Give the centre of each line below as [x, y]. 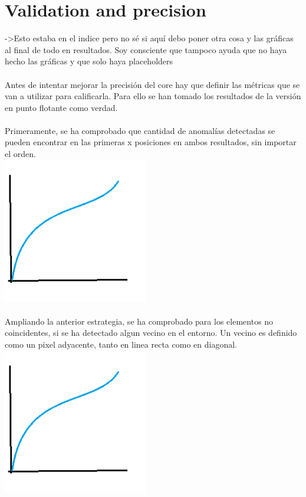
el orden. [20, 154]
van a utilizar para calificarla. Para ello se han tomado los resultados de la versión [153, 96]
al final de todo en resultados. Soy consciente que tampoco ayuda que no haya [146, 49]
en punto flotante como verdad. [61, 107]
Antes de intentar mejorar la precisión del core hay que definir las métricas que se [152, 84]
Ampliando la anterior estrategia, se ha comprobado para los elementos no [139, 321]
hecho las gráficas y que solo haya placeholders [89, 61]
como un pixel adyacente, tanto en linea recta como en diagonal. [121, 344]
